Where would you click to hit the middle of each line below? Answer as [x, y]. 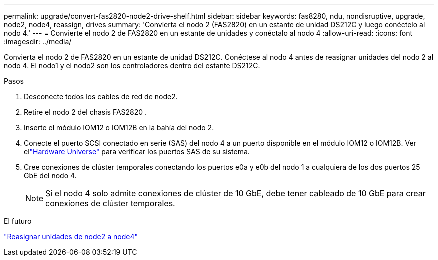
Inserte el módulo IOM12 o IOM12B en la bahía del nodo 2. [119, 128]
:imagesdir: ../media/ [38, 42]
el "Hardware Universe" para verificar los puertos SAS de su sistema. [137, 151]
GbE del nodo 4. [50, 175]
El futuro [18, 221]
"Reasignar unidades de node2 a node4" [71, 236]
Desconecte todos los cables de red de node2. [101, 97]
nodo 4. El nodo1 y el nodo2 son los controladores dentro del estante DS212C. [132, 66]
